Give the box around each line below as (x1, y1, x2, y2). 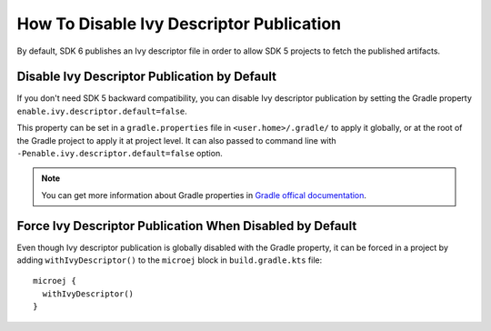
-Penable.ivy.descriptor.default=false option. (16, 148, 223, 159)
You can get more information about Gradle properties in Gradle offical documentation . (41, 189, 367, 200)
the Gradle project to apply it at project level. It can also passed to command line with (16, 135, 336, 145)
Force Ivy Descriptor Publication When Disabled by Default (16, 218, 357, 234)
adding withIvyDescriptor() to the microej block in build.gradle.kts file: (16, 255, 323, 266)
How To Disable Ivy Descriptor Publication (16, 14, 342, 34)
